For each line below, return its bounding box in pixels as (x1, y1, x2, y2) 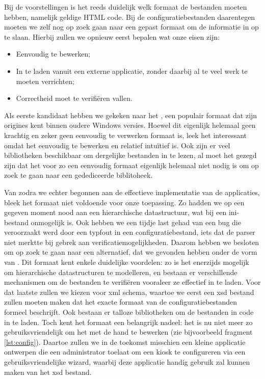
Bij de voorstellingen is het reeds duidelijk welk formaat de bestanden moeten (4, 2, 247, 12)
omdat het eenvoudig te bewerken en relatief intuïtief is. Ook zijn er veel (4, 140, 230, 150)
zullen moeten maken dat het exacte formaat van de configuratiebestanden (4, 296, 237, 307)
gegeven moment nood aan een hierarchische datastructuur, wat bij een (4, 207, 227, 218)
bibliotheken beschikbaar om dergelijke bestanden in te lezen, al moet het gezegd (4, 150, 257, 160)
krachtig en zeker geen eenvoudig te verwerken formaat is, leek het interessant (4, 129, 247, 140)
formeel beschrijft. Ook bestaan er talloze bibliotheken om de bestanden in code (4, 307, 254, 317)
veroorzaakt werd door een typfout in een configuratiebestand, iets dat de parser (4, 227, 255, 237)
